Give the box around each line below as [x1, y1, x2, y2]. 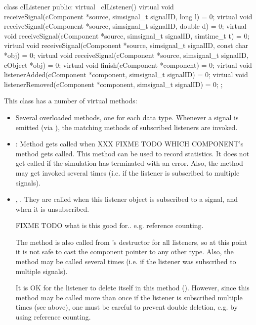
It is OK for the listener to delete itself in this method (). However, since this [15, 282, 250, 293]
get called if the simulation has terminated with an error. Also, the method [15, 158, 243, 168]
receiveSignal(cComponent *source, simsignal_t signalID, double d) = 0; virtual [4, 21, 247, 31]
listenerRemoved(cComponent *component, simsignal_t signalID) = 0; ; [4, 79, 223, 89]
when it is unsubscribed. [15, 203, 89, 214]
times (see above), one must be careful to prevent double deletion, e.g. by [15, 302, 238, 312]
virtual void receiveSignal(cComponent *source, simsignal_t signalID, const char [4, 40, 249, 50]
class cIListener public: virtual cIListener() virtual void [4, 1, 174, 11]
